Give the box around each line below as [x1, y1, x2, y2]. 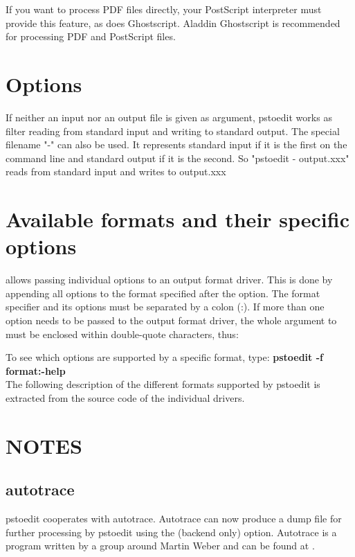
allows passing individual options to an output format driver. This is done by [6, 272, 333, 287]
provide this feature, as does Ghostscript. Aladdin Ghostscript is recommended [6, 15, 340, 30]
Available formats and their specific [6, 205, 350, 233]
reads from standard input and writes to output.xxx [6, 164, 226, 179]
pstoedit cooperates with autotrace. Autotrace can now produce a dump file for [6, 511, 342, 526]
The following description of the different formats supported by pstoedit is [6, 377, 320, 391]
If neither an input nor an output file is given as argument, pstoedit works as [6, 109, 332, 124]
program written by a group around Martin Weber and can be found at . [6, 538, 315, 553]
